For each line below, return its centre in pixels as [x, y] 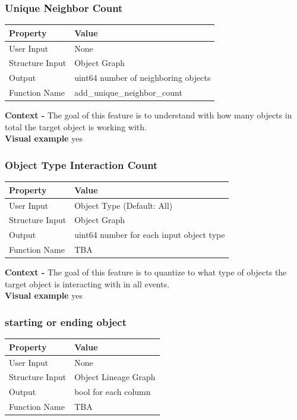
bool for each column [113, 392]
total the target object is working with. [76, 126]
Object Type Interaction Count [81, 164]
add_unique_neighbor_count [128, 93]
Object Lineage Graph [115, 377]
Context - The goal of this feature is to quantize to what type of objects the [146, 272]
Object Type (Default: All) [124, 205]
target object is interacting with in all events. [87, 283]
